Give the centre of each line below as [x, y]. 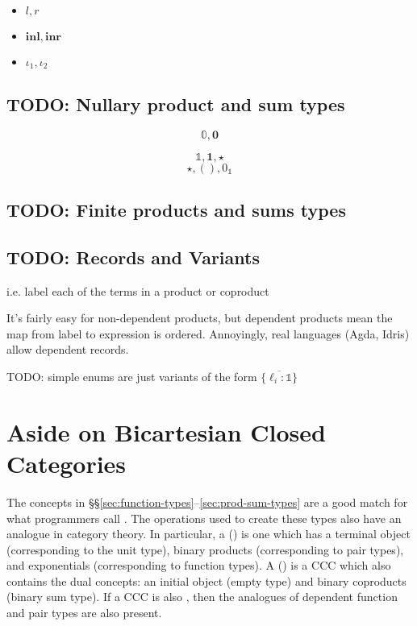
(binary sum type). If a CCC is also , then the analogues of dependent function [202, 597]
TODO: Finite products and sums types [176, 210]
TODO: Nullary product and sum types [176, 104]
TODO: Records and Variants [133, 257]
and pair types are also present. [84, 613]
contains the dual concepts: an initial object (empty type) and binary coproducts [206, 580]
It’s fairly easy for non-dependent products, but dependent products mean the [200, 318]
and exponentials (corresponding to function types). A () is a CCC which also [199, 565]
